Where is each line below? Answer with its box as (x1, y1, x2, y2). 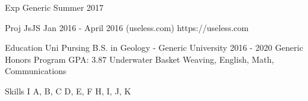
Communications (5, 65, 67, 77)
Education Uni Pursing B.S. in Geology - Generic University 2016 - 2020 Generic (5, 41, 303, 54)
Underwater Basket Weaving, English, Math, (109, 53, 274, 65)
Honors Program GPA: (5, 53, 89, 65)
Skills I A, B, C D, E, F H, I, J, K (5, 84, 131, 97)
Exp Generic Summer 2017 (5, 1, 104, 13)
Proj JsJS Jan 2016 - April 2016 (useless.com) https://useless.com (5, 21, 249, 33)
